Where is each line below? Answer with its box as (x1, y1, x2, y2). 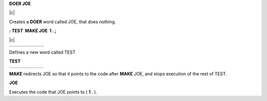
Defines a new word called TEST (9, 49, 76, 55)
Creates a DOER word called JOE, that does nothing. (9, 19, 116, 25)
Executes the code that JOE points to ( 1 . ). (9, 89, 97, 95)
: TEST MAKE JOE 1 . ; (9, 28, 57, 34)
